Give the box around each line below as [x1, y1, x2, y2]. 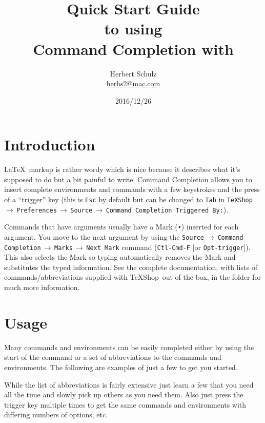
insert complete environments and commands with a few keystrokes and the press [4, 184, 260, 195]
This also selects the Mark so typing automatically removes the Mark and [4, 252, 236, 262]
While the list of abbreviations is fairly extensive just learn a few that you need [4, 379, 254, 390]
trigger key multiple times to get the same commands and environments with [4, 399, 247, 410]
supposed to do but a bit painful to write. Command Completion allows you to [4, 174, 252, 184]
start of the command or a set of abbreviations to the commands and [4, 352, 221, 362]
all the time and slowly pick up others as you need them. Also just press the [4, 389, 243, 400]
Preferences [16, 206, 57, 214]
